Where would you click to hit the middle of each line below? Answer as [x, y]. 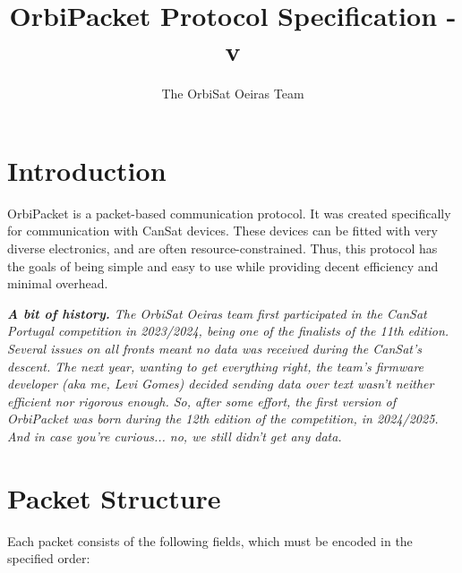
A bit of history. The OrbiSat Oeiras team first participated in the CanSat [217, 313]
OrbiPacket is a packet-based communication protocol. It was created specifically [229, 213]
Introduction [87, 170]
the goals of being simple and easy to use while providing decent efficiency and [223, 265]
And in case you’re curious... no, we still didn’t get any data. [175, 436]
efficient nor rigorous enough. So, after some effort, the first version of [202, 401]
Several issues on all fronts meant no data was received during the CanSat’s [215, 348]
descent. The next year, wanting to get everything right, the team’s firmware [216, 366]
